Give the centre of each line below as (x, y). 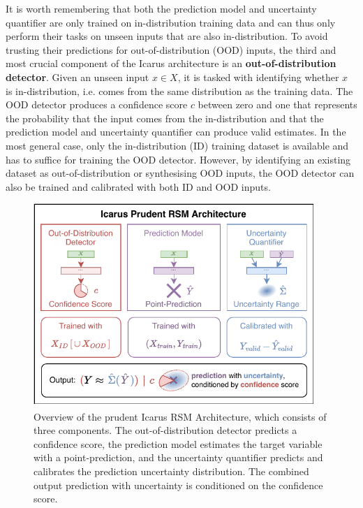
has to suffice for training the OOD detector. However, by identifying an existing (178, 159)
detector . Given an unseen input (77, 77)
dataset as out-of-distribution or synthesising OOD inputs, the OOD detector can (180, 173)
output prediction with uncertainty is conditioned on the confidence (178, 485)
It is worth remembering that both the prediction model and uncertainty (161, 8)
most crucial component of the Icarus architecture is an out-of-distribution (171, 63)
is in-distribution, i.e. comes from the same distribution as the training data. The (179, 90)
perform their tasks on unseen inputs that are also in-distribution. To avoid (167, 36)
